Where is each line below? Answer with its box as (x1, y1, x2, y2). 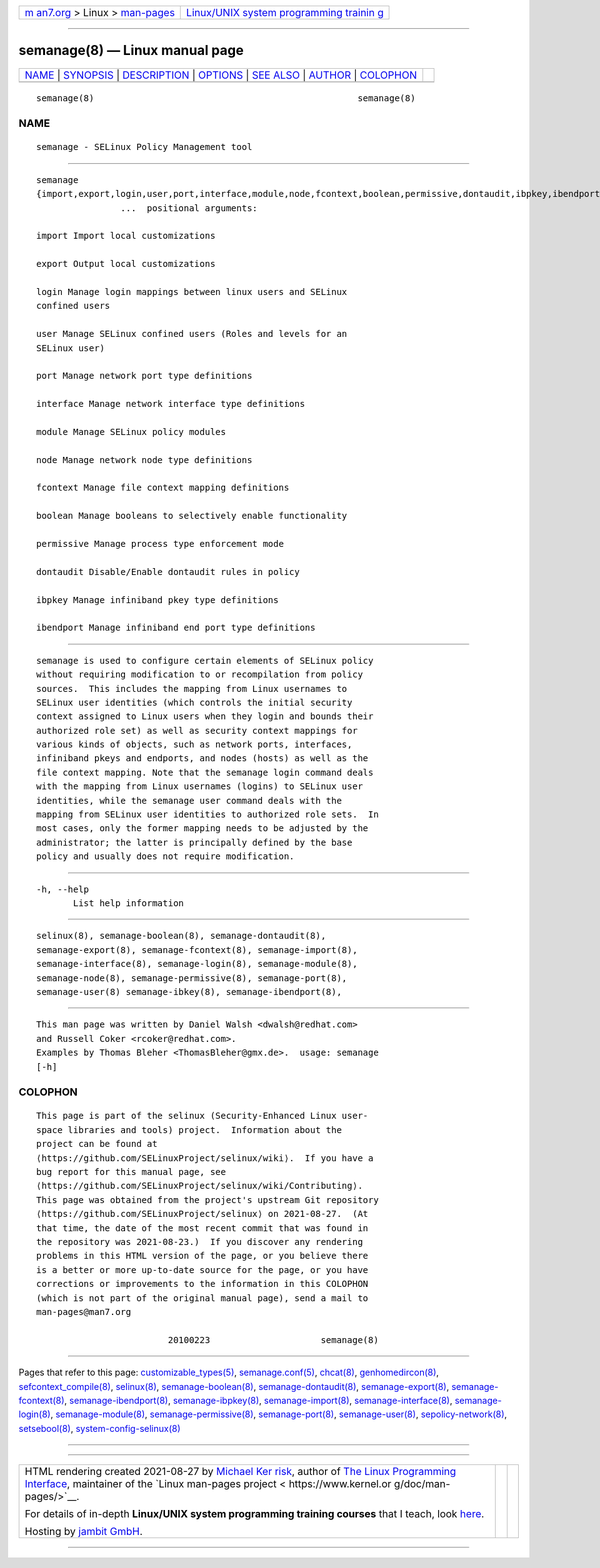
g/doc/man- (393, 1477, 451, 1491)
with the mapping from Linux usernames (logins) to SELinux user (36, 781, 364, 792)
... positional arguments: (120, 202, 259, 214)
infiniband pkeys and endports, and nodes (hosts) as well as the (36, 753, 369, 764)
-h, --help (36, 883, 90, 895)
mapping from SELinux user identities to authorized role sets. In (36, 809, 379, 820)
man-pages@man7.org (36, 1306, 132, 1317)
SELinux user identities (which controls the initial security (36, 696, 353, 708)
